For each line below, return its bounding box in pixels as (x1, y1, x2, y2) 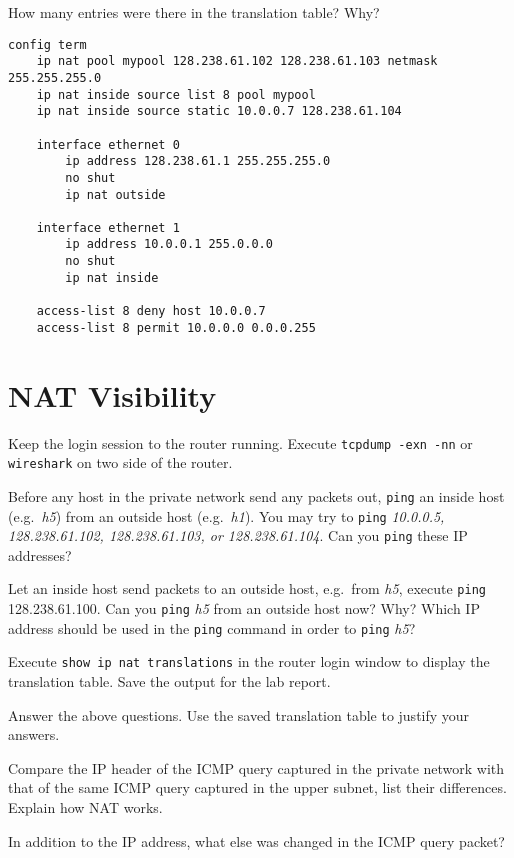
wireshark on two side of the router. (8, 452, 233, 473)
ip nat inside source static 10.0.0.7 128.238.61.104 (36, 104, 402, 119)
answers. (8, 724, 60, 745)
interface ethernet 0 (36, 137, 180, 152)
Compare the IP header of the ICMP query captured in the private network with (8, 757, 505, 778)
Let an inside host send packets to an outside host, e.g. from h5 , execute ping (8, 578, 486, 599)
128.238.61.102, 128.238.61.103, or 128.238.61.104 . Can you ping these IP (8, 525, 468, 546)
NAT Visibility (8, 374, 217, 415)
